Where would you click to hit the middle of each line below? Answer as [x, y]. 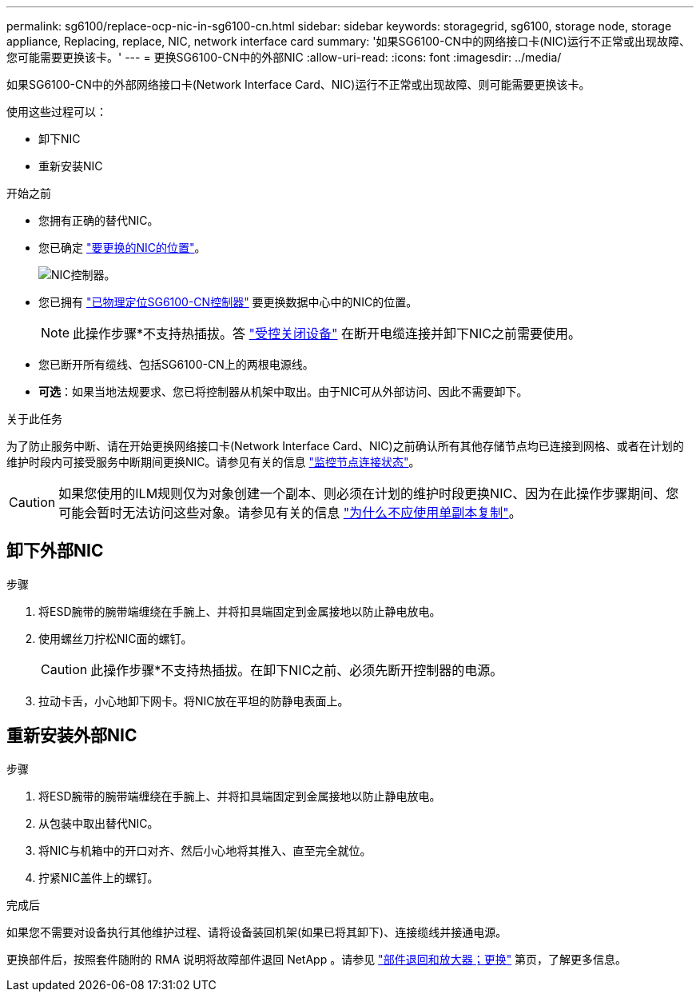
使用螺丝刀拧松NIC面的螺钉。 [115, 638]
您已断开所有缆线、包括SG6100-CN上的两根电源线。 [176, 364]
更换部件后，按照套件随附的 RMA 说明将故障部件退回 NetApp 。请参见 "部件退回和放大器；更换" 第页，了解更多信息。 [317, 959]
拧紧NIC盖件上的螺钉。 [99, 877]
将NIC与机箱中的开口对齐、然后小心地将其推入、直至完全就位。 [205, 850]
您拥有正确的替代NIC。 [99, 220]
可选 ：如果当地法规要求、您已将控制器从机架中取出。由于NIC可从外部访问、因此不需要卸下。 [283, 391]
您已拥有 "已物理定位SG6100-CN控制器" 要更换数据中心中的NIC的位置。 [228, 302]
